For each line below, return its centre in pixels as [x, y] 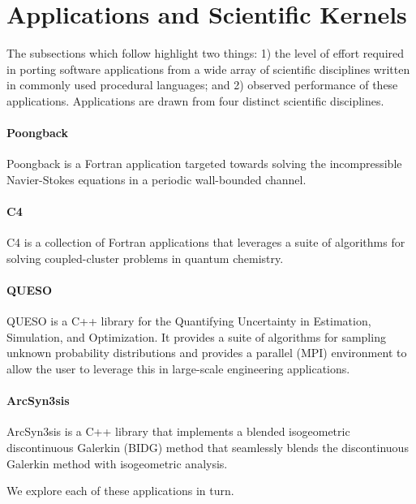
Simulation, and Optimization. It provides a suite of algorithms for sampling [196, 336]
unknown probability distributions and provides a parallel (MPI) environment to [207, 353]
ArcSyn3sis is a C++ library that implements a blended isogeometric [178, 431]
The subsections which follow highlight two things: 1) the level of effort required [206, 53]
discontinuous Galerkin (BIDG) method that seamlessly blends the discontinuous [208, 448]
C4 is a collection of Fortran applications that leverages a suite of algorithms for [206, 242]
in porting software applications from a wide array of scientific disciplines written [208, 69]
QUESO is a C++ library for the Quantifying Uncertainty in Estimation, [189, 321]
